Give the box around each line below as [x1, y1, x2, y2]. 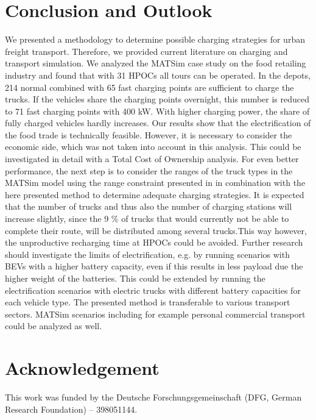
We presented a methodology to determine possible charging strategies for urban [5, 33, 305, 46]
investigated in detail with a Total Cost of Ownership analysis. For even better [5, 152, 299, 165]
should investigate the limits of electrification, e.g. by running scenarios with [5, 247, 290, 260]
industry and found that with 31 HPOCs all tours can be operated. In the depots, [5, 68, 311, 81]
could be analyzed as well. [5, 319, 102, 332]
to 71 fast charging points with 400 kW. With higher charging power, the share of [5, 104, 310, 117]
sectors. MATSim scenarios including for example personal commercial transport [5, 307, 306, 320]
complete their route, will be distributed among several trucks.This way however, [5, 224, 307, 237]
